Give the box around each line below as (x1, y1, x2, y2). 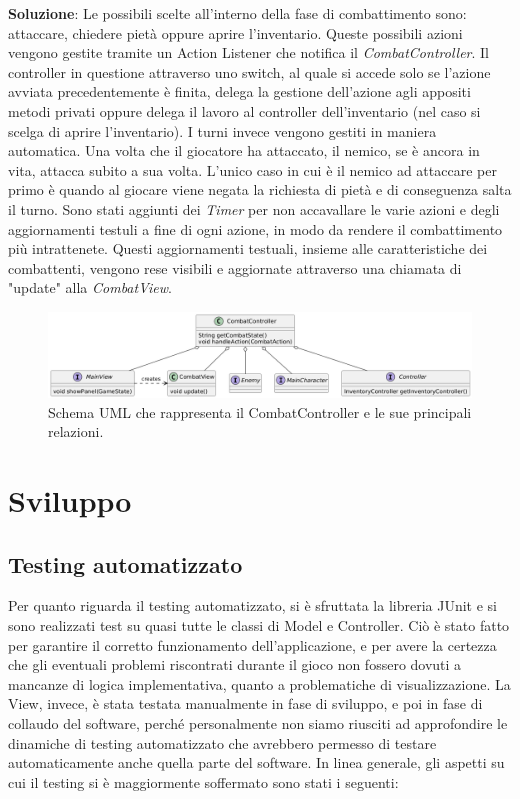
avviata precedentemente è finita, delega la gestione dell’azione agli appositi (8, 81, 471, 102)
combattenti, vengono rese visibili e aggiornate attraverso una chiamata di (8, 257, 462, 278)
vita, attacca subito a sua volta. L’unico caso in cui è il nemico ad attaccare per (8, 159, 497, 180)
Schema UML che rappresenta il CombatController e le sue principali (48, 401, 472, 422)
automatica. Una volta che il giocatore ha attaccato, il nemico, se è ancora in (8, 140, 480, 161)
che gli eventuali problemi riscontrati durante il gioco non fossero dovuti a (8, 654, 462, 675)
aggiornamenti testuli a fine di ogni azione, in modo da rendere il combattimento (8, 218, 503, 239)
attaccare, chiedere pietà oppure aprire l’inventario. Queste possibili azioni (8, 22, 463, 43)
